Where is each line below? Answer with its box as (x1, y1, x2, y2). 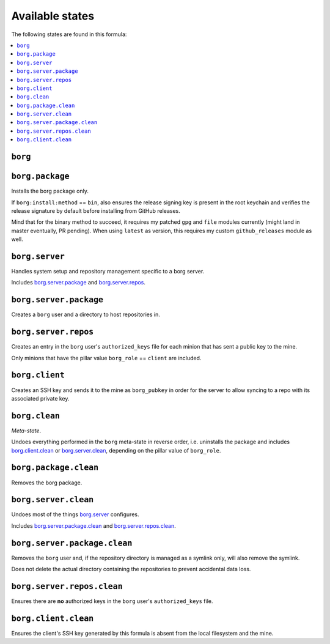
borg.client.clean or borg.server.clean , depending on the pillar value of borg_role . (11, 446, 221, 454)
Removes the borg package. (11, 479, 82, 486)
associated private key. (11, 394, 70, 402)
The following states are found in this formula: (11, 31, 127, 38)
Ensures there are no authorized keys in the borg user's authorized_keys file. (11, 598, 213, 605)
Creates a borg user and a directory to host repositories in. (11, 311, 160, 318)
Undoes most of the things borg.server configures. (11, 511, 139, 518)
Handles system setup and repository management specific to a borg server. (11, 268, 205, 275)
